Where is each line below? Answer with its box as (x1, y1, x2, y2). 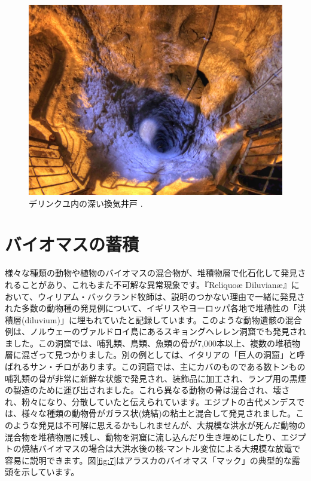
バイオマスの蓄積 (5, 232, 139, 256)
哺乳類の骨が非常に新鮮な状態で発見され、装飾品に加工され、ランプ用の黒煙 (5, 372, 306, 384)
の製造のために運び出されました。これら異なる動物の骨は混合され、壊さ (5, 384, 290, 396)
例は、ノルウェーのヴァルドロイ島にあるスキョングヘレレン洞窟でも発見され (5, 325, 306, 338)
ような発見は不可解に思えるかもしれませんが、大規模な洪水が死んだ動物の (13, 419, 306, 431)
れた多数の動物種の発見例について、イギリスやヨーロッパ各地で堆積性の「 (5, 302, 297, 314)
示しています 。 (21, 465, 80, 478)
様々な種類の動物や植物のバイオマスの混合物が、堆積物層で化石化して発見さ (5, 266, 306, 279)
